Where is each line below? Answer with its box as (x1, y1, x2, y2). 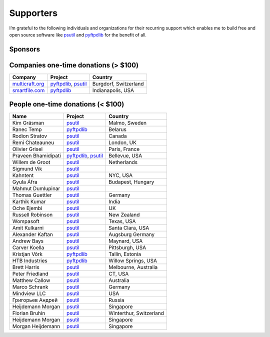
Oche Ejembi (12, 205, 42, 212)
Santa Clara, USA (108, 224, 149, 231)
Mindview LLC (12, 290, 46, 297)
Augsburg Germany (108, 231, 155, 238)
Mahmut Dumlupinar (12, 185, 60, 192)
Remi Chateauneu (12, 139, 54, 146)
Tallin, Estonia (108, 250, 141, 257)
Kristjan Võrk (12, 250, 43, 257)
